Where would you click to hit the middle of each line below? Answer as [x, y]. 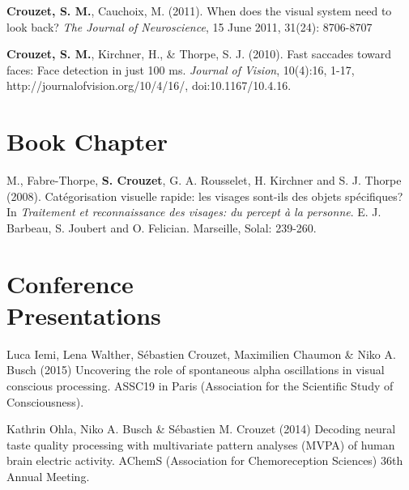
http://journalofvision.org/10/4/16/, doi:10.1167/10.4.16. [149, 85]
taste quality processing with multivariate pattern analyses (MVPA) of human [201, 444]
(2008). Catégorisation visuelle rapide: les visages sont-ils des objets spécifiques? [205, 196]
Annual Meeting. [48, 476]
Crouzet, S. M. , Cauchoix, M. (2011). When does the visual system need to [199, 11]
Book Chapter [87, 141]
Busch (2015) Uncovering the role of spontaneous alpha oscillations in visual [196, 370]
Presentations [84, 315]
